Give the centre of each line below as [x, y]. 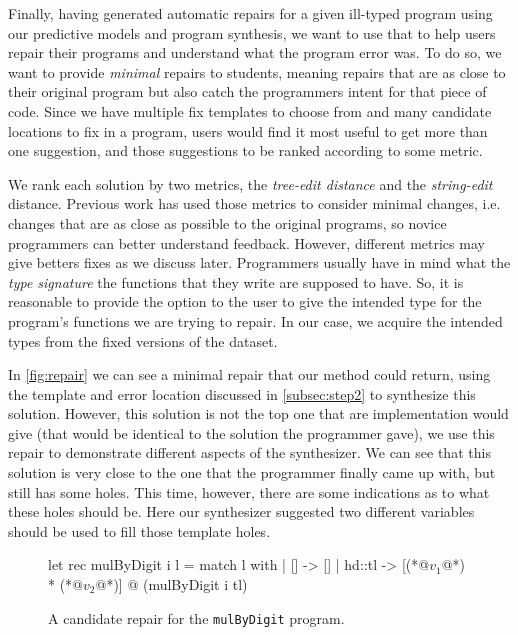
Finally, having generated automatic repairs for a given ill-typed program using [250, 13]
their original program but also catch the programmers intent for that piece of [247, 91]
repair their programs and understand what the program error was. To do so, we [255, 52]
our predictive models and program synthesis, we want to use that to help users [252, 32]
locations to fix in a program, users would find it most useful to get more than [248, 130]
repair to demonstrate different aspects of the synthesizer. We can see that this [249, 452]
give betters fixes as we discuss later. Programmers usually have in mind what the [259, 262]
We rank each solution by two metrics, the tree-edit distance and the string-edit [250, 183]
